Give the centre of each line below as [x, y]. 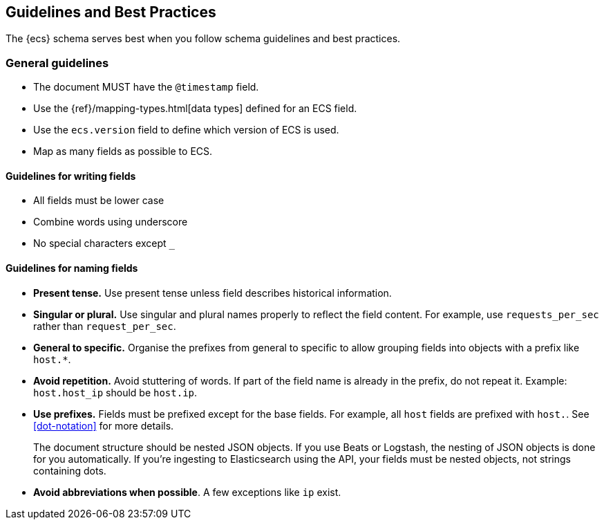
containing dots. [70, 470]
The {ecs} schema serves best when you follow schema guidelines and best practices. [203, 39]
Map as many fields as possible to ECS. [123, 151]
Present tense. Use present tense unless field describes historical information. [213, 293]
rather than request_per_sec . [105, 326]
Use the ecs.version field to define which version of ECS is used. [186, 130]
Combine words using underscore [111, 222]
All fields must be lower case [99, 201]
